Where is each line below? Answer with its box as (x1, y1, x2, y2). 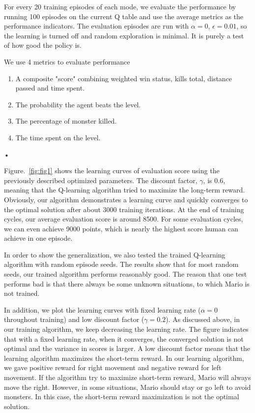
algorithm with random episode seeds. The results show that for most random (4, 259, 239, 269)
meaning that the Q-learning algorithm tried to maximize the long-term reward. (4, 185, 245, 195)
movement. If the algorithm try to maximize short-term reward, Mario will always (4, 372, 251, 382)
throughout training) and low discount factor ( (4, 314, 144, 324)
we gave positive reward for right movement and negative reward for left (4, 362, 222, 373)
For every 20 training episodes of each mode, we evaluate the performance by (4, 1, 236, 11)
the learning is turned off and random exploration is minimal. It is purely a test (4, 30, 244, 40)
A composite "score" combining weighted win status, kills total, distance (15, 73, 232, 83)
